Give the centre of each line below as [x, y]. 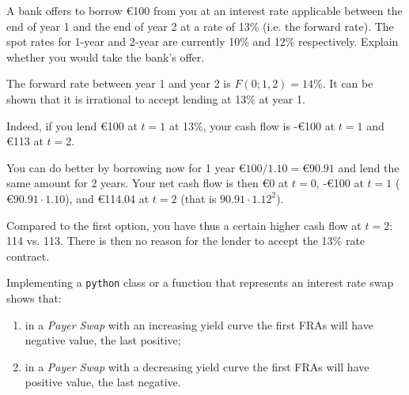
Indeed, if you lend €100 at [72, 125]
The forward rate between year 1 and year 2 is [119, 83]
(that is [199, 198]
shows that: [34, 297]
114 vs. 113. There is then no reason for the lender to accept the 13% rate [186, 241]
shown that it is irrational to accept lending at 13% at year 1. [156, 98]
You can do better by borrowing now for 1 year [121, 167]
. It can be [348, 83]
